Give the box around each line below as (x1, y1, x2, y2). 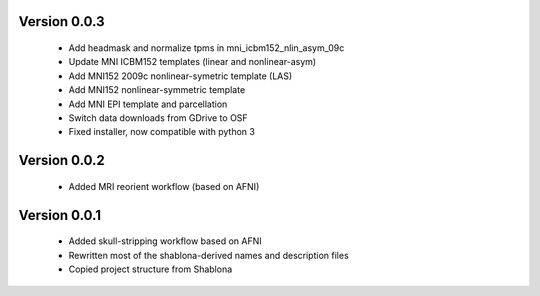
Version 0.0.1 (18, 206, 102, 224)
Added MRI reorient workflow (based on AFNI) (68, 180, 260, 192)
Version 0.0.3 (18, 13, 105, 30)
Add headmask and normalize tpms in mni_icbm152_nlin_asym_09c (68, 42, 345, 54)
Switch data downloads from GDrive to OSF (68, 111, 249, 124)
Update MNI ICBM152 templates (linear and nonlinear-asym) (68, 56, 317, 68)
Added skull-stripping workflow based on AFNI (68, 235, 262, 247)
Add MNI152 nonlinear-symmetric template (68, 84, 246, 96)
